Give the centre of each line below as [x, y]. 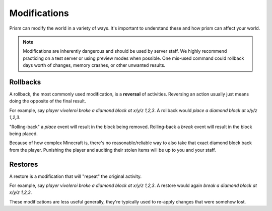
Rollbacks [25, 82]
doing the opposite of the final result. [48, 101]
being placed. [23, 134]
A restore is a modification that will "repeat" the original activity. [76, 176]
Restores [24, 164]
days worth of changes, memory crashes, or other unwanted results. [94, 65]
